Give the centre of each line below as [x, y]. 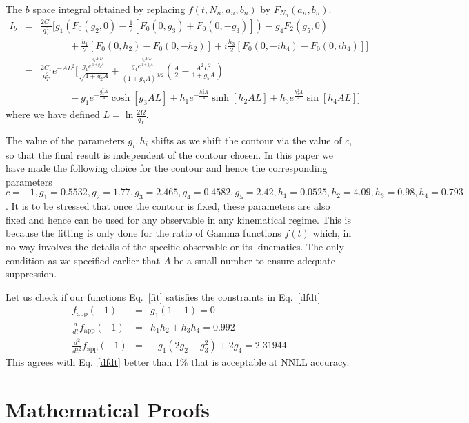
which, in [332, 233]
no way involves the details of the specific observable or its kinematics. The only [175, 246]
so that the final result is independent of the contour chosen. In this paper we [169, 154]
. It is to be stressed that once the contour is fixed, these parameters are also [168, 206]
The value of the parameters [65, 140]
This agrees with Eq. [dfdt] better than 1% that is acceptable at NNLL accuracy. [178, 362]
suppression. [31, 274]
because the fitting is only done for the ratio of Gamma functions [143, 233]
